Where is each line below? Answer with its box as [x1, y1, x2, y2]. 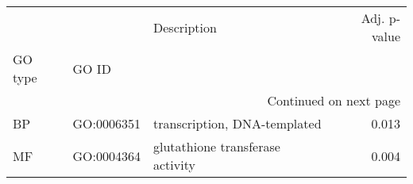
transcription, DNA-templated [153, 114, 322, 132]
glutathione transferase [153, 137, 280, 155]
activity [153, 155, 195, 174]
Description [153, 17, 217, 36]
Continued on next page [267, 91, 400, 109]
